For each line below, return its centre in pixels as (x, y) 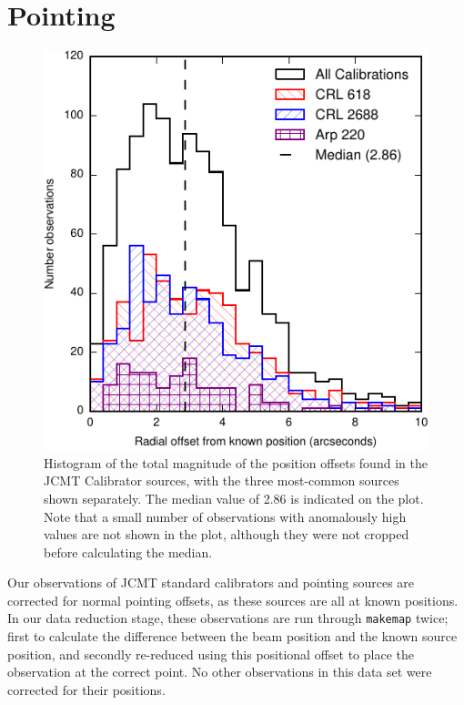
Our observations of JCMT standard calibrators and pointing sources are (211, 582)
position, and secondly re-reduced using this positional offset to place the (211, 654)
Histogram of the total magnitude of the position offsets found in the (236, 462)
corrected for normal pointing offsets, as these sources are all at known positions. (233, 600)
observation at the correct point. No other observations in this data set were (220, 672)
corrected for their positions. (86, 689)
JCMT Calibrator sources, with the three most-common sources (222, 480)
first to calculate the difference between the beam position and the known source (232, 636)
